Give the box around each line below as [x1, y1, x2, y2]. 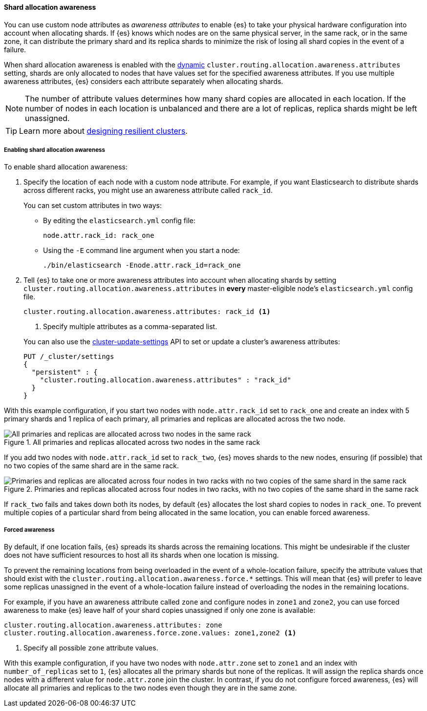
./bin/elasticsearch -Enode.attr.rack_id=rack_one [43, 261, 241, 270]
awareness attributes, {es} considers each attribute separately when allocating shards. [4, 77, 283, 85]
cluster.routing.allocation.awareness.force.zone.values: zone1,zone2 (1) [4, 629, 297, 637]
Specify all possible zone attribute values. [23, 644, 158, 652]
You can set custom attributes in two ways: [23, 201, 162, 210]
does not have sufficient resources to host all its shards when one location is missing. [4, 551, 279, 560]
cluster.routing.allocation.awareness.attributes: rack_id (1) [23, 308, 271, 316]
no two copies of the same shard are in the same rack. [4, 461, 179, 470]
